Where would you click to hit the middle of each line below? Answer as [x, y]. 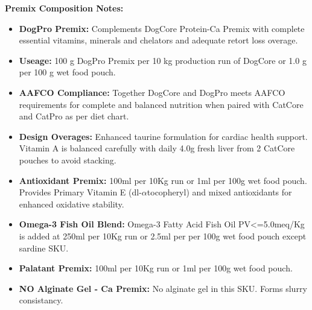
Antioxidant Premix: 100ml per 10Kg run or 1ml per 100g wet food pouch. [163, 180]
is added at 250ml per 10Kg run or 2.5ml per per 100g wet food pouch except [163, 236]
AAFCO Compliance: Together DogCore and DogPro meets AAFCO [152, 92]
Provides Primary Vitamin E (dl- [80, 192]
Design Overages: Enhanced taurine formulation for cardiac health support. [163, 136]
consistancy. [41, 300]
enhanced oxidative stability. [72, 204]
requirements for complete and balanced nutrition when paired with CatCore [161, 104]
